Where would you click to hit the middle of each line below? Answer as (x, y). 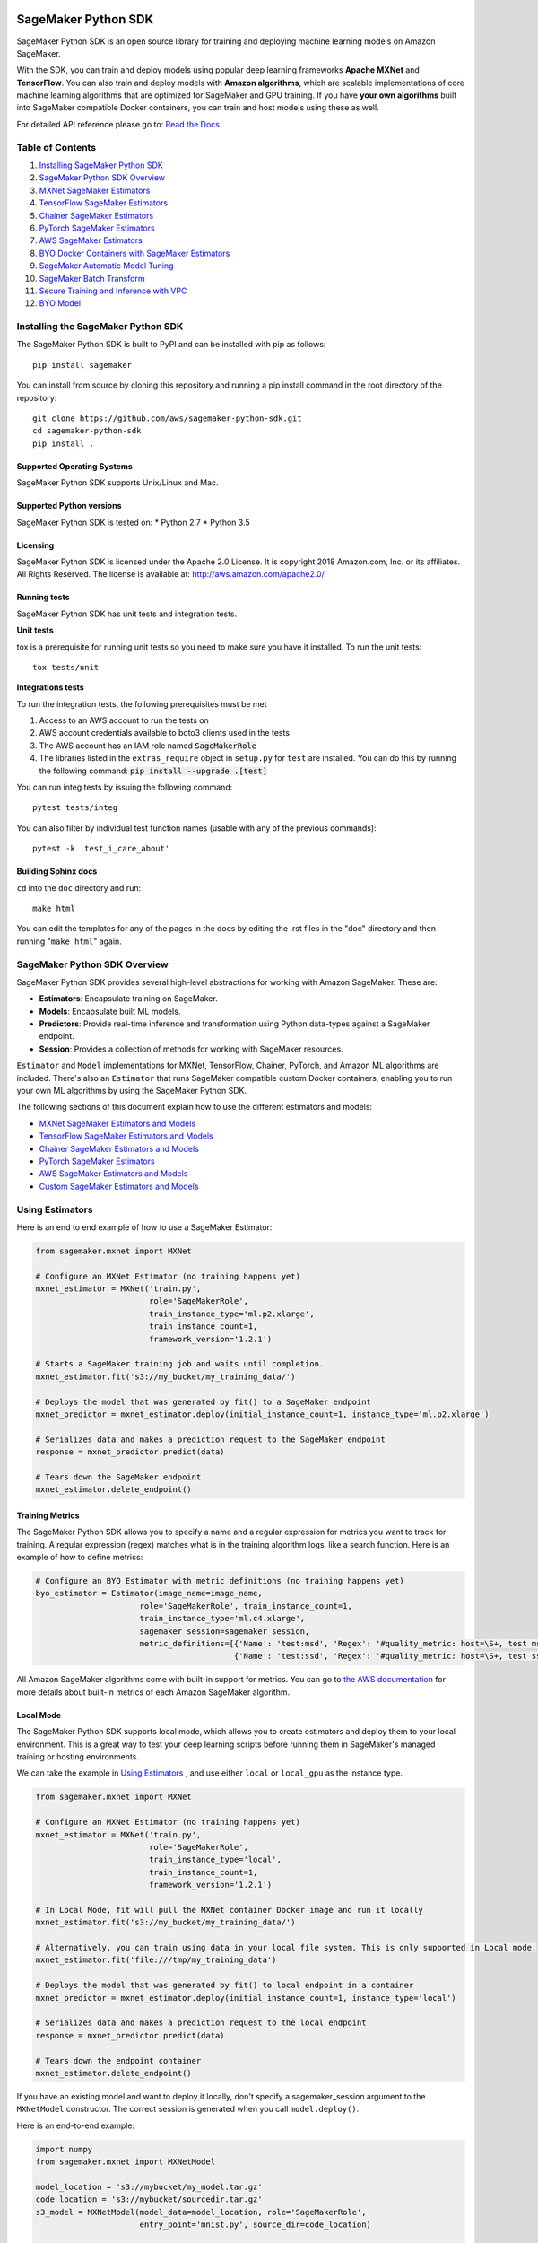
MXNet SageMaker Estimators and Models (117, 1123)
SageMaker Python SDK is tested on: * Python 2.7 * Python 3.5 (133, 522)
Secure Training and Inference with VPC (113, 291)
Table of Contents (56, 147)
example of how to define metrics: (80, 1558)
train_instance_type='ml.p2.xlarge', (231, 1314)
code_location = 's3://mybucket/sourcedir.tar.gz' (149, 2199)
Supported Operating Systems (75, 466)
